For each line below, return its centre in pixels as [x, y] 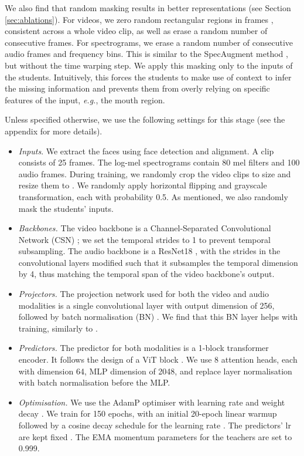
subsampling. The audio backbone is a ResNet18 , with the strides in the [149, 251]
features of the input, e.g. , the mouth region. [85, 99]
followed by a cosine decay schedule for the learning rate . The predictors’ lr [155, 425]
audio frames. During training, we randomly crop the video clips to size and [155, 173]
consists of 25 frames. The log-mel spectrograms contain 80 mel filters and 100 [159, 162]
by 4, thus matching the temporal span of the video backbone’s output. [146, 274]
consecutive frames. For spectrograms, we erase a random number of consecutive [149, 42]
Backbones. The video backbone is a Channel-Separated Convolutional [145, 228]
